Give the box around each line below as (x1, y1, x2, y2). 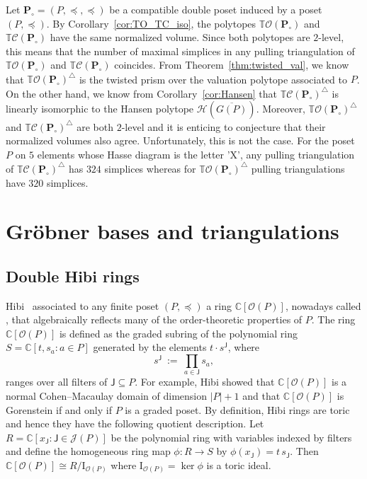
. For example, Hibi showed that (135, 374, 275, 389)
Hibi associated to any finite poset (6, 298, 159, 313)
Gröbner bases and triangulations (6, 217, 339, 246)
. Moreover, (256, 101, 305, 116)
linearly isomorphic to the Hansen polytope (6, 101, 194, 116)
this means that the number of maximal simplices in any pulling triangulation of (6, 43, 355, 58)
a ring (206, 298, 232, 313)
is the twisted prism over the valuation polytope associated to (79, 71, 347, 86)
